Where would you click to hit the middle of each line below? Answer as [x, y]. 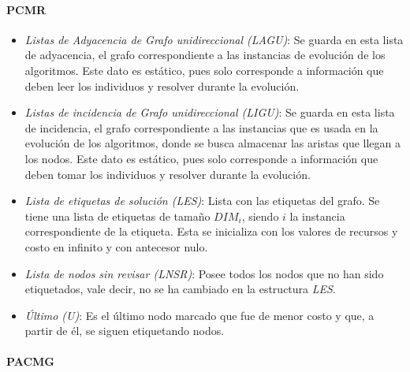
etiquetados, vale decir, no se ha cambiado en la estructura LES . [180, 289]
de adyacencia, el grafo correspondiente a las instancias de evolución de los [205, 55]
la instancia [317, 216]
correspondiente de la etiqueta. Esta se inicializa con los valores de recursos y [211, 231]
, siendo [260, 216]
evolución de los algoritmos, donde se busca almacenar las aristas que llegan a [213, 143]
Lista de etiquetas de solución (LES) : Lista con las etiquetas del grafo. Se [202, 201]
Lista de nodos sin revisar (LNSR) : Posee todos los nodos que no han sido [204, 273]
